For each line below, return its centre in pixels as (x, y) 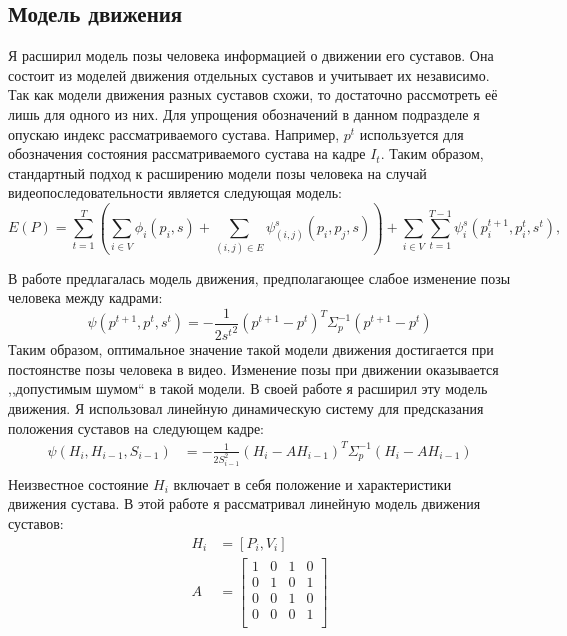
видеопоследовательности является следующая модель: (175, 192)
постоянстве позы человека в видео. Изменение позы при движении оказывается (253, 368)
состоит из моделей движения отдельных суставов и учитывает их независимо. (249, 74)
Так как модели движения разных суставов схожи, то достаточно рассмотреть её (253, 94)
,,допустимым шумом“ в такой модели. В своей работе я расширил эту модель (248, 388)
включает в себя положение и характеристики (312, 483)
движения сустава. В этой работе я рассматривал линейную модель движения (244, 503)
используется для (411, 133)
